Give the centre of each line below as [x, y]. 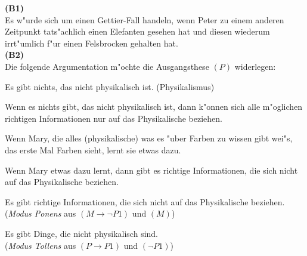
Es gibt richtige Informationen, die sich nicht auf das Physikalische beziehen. [145, 201]
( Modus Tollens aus [41, 245]
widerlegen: [255, 66]
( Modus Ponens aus [41, 213]
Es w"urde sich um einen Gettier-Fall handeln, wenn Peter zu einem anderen [145, 19]
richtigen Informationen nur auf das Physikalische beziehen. [114, 118]
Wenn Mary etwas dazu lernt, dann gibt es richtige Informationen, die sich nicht [151, 170]
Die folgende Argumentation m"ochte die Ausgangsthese [107, 66]
